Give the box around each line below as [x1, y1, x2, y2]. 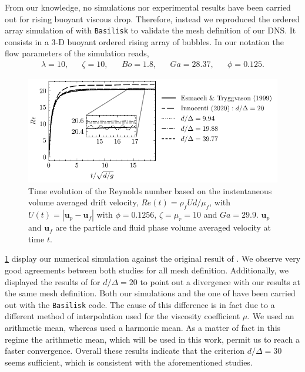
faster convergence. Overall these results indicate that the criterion [5, 344, 245, 357]
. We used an [247, 310, 294, 322]
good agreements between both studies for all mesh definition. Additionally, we [5, 263, 289, 276]
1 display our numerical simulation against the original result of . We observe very [5, 252, 301, 265]
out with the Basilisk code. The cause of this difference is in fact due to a [5, 298, 275, 310]
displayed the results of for [5, 275, 100, 288]
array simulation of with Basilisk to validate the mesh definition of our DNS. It [5, 24, 296, 36]
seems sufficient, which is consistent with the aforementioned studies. [5, 356, 253, 368]
